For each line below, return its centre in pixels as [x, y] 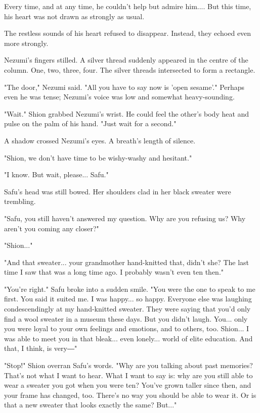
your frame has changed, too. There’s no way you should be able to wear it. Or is [130, 395]
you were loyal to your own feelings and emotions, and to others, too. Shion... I [127, 328]
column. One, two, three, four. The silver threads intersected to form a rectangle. [130, 69]
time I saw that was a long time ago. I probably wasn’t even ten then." [114, 272]
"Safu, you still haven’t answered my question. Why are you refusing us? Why [125, 218]
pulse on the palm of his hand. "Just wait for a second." [90, 123]
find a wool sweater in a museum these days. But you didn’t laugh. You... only [126, 318]
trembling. [20, 201]
